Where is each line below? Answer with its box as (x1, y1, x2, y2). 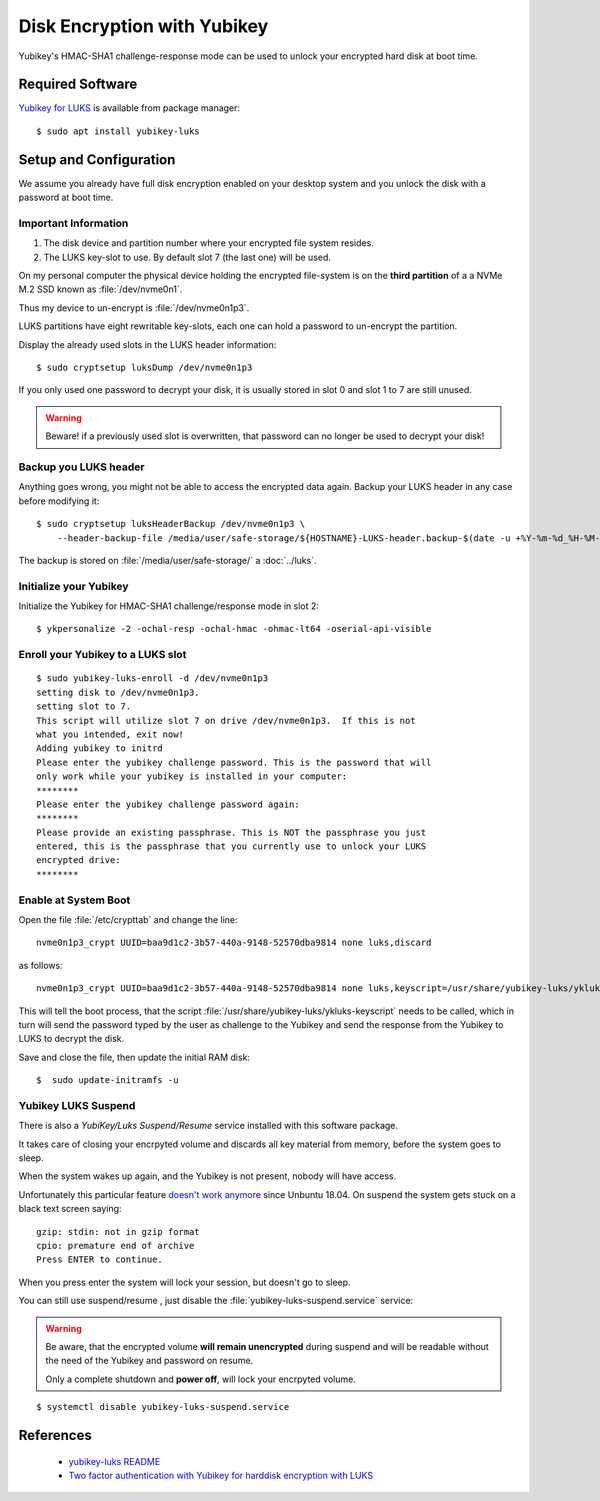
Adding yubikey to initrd (36, 743, 164, 754)
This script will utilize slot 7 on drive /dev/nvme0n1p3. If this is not (36, 715, 416, 726)
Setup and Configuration (18, 151, 176, 168)
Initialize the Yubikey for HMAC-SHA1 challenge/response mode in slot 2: (18, 600, 320, 612)
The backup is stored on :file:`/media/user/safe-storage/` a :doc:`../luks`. (18, 554, 317, 566)
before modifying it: (18, 495, 100, 507)
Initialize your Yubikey (18, 579, 129, 593)
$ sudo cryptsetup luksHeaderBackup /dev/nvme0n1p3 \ (36, 518, 305, 530)
